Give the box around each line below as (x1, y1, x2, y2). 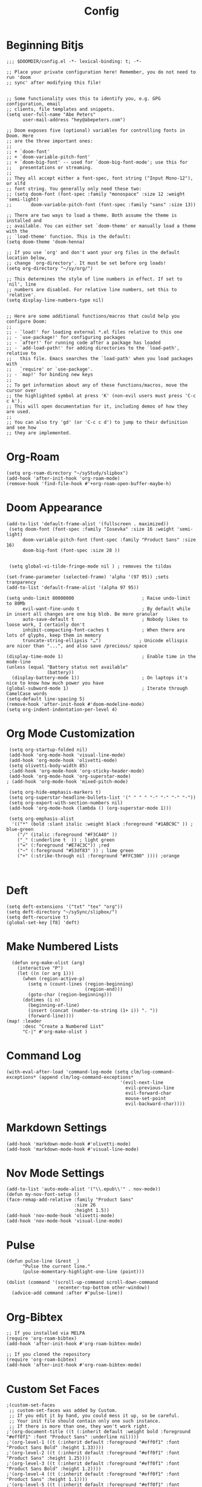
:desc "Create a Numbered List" (22, 1023, 104, 1029)
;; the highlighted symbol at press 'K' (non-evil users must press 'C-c (6, 392, 197, 398)
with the (6, 228, 28, 234)
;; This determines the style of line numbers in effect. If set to (6, 276, 183, 282)
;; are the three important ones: (6, 138, 94, 144)
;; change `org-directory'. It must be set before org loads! (6, 260, 166, 266)
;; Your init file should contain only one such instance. (8, 1418, 161, 1425)
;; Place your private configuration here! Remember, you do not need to (6, 69, 197, 75)
